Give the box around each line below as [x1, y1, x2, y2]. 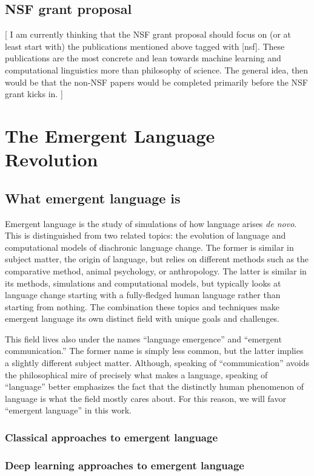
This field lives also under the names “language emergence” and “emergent [5, 332, 282, 345]
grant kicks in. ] [5, 87, 63, 100]
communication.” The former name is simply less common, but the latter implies [5, 344, 304, 357]
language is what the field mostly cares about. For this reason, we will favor [5, 392, 286, 404]
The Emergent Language [5, 123, 215, 148]
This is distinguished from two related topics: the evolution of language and [5, 229, 286, 242]
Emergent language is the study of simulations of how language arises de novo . [5, 217, 297, 229]
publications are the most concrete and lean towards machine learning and [5, 52, 281, 64]
